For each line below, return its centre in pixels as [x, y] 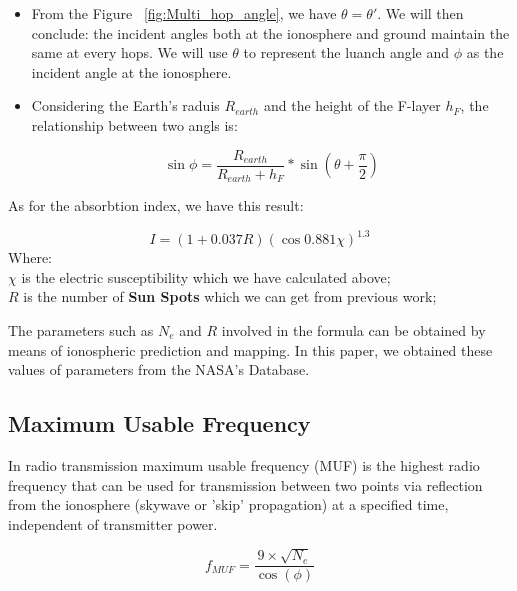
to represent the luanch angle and [346, 52]
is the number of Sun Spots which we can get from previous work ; [230, 296]
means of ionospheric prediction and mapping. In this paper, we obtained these [250, 349]
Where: [30, 257]
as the [485, 52]
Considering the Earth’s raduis [125, 105]
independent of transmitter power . [113, 523]
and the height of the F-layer [352, 105]
